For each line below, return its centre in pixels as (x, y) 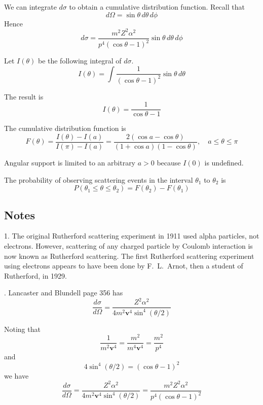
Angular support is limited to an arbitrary (70, 162)
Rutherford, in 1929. (35, 275)
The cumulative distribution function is (65, 128)
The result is (24, 96)
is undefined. (224, 162)
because (169, 162)
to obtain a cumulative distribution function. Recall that (157, 7)
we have (16, 375)
